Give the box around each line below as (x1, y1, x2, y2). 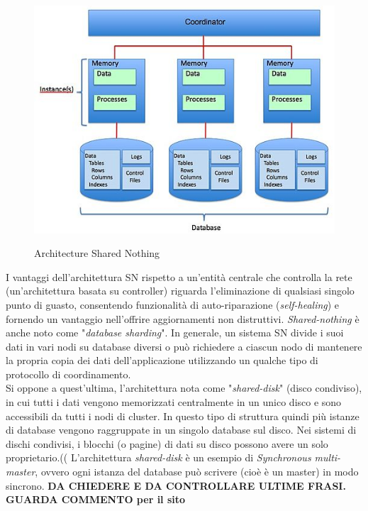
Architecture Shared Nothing (34, 246, 160, 260)
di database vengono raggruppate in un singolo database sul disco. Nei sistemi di (6, 422, 357, 437)
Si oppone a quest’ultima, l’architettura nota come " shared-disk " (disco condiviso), (6, 380, 362, 395)
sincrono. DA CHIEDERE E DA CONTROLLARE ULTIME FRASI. (6, 478, 346, 493)
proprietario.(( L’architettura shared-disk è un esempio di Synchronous (6, 450, 311, 465)
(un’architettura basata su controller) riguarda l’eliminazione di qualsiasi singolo (6, 283, 355, 298)
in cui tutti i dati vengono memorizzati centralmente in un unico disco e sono (6, 395, 342, 410)
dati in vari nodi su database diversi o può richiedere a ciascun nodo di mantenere (6, 339, 362, 353)
